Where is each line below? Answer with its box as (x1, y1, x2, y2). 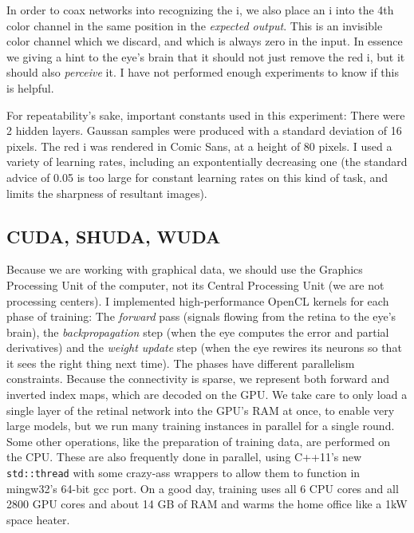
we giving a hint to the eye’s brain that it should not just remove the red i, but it (6, 48, 405, 65)
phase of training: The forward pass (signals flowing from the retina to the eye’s (6, 308, 396, 325)
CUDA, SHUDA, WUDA (6, 223, 221, 248)
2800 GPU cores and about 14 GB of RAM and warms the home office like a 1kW (6, 495, 408, 512)
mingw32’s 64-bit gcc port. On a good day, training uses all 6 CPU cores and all (6, 480, 399, 496)
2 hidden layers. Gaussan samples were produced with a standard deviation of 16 (6, 122, 402, 139)
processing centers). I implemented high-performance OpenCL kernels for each (6, 292, 389, 309)
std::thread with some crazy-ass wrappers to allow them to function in (6, 464, 361, 481)
